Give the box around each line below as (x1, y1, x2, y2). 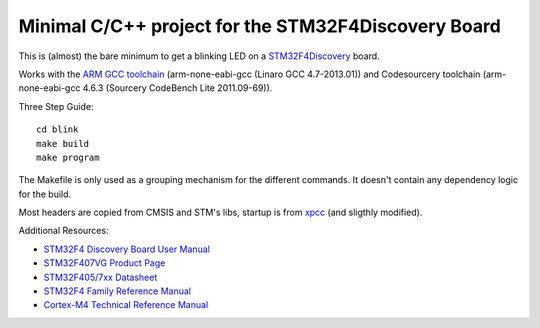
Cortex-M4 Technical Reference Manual (43, 299, 209, 311)
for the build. (18, 188, 72, 200)
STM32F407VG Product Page (43, 257, 166, 269)
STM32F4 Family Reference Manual (43, 285, 192, 297)
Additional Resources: (18, 225, 109, 237)
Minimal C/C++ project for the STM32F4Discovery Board (18, 15, 502, 37)
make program (36, 151, 100, 163)
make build (36, 138, 90, 149)
